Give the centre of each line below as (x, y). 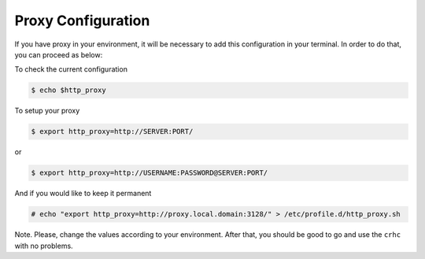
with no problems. (44, 246)
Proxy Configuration (82, 20)
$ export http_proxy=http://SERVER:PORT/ (112, 131)
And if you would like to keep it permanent (83, 194)
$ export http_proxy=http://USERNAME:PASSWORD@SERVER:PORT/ (150, 173)
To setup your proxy (47, 111)
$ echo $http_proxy (68, 90)
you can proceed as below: (59, 54)
